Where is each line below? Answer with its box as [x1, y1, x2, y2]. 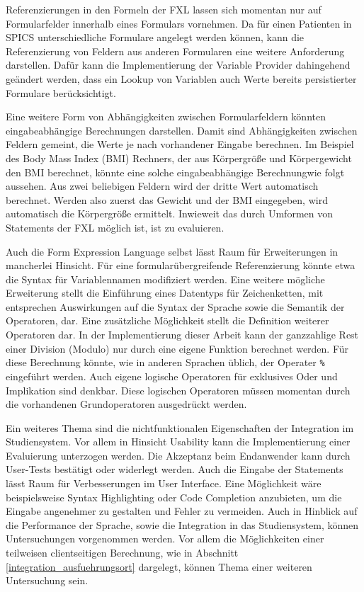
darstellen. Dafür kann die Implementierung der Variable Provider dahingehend [6, 57, 351, 72]
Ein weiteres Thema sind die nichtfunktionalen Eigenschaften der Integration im [6, 420, 354, 435]
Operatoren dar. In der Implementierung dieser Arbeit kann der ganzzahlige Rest [6, 327, 359, 342]
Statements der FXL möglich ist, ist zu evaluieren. [6, 220, 224, 234]
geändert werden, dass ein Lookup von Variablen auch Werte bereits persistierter [6, 71, 357, 86]
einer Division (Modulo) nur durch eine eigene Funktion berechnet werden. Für [6, 341, 349, 355]
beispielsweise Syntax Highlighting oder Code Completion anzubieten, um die [6, 489, 342, 504]
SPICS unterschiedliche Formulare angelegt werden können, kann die [6, 30, 305, 45]
